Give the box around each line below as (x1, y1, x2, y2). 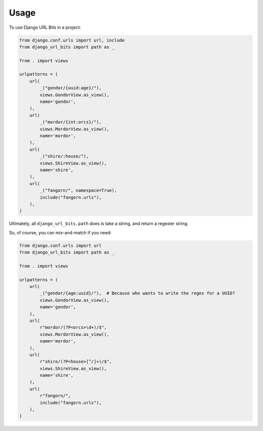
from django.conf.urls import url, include (19, 37, 125, 43)
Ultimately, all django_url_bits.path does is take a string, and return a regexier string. (9, 221, 188, 226)
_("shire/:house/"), (39, 154, 89, 159)
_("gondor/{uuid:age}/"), (39, 85, 102, 91)
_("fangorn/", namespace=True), (39, 188, 117, 193)
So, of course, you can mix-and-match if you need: (9, 229, 112, 235)
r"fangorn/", (39, 393, 71, 399)
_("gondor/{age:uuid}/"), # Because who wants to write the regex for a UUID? (39, 290, 235, 296)
